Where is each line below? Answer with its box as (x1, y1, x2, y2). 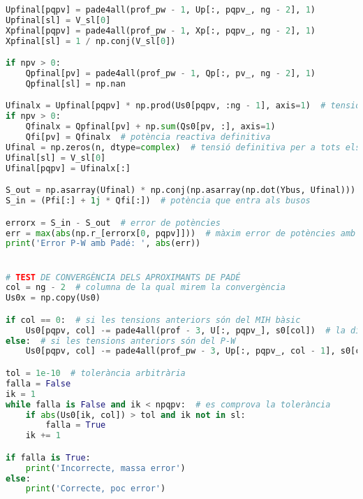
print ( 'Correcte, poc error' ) (25, 484, 166, 494)
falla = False (6, 378, 71, 389)
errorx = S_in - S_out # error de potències (6, 217, 221, 228)
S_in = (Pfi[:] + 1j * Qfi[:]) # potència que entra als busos (6, 196, 311, 206)
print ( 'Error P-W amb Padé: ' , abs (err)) (6, 238, 201, 249)
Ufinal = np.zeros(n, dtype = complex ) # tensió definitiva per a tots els (6, 142, 361, 152)
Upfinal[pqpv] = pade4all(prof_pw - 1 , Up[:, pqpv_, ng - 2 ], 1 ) (6, 5, 316, 15)
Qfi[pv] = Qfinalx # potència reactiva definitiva (25, 132, 271, 143)
